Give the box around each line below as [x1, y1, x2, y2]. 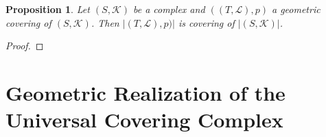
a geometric [271, 2, 321, 16]
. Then [91, 15, 119, 29]
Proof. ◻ [5, 38, 44, 53]
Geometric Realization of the [5, 78, 286, 106]
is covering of [178, 15, 235, 29]
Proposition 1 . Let [5, 2, 90, 16]
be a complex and [132, 2, 205, 16]
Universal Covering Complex [5, 105, 283, 134]
